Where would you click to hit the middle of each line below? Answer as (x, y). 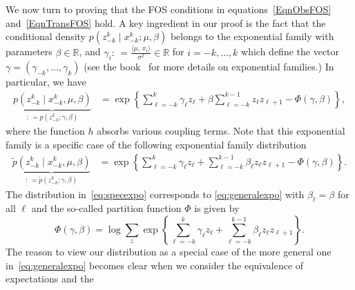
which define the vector (290, 51)
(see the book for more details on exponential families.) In (209, 67)
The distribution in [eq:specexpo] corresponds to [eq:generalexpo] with (155, 194)
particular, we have (46, 82)
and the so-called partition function (106, 208)
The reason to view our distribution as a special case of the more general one (169, 252)
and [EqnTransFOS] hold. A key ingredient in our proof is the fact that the (166, 22)
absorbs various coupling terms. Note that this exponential (221, 131)
